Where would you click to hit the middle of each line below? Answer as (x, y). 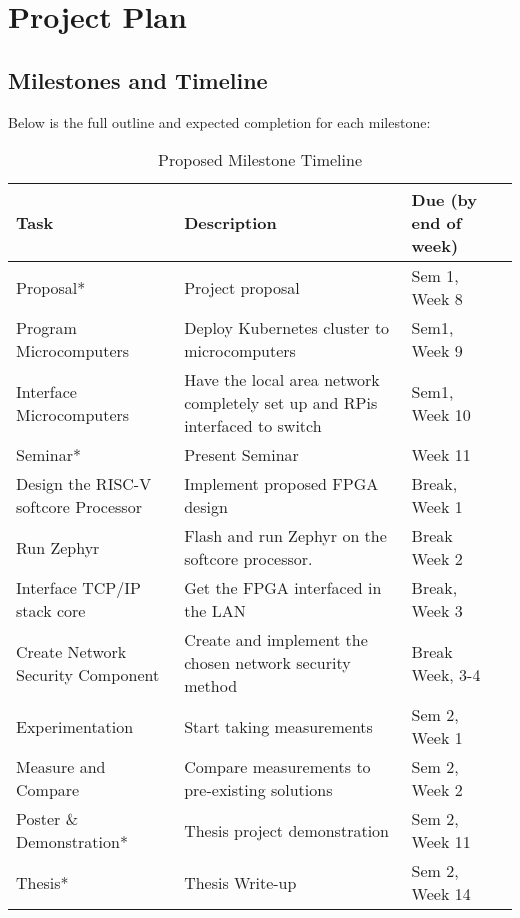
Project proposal (242, 287)
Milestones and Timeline (138, 79)
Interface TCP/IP (78, 588)
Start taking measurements (278, 726)
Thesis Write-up (240, 882)
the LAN (215, 611)
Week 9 (437, 351)
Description (230, 223)
